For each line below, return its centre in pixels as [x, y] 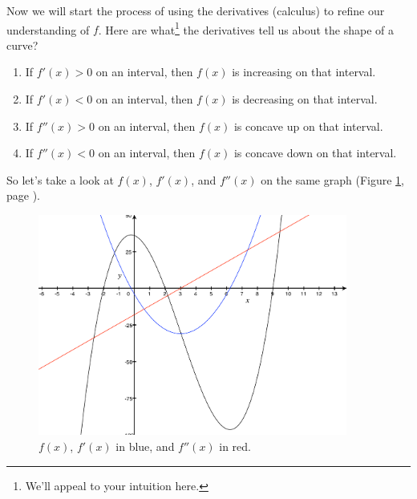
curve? [22, 45]
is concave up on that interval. [308, 126]
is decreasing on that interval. [305, 99]
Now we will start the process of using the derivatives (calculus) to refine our [196, 10]
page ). [23, 195]
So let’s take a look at [60, 179]
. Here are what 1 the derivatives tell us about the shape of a [246, 28]
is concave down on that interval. [315, 153]
